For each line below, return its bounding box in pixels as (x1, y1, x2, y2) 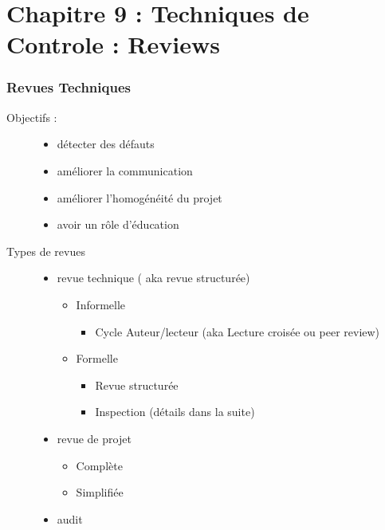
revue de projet (57, 430, 132, 446)
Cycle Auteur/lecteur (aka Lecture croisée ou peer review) (95, 323, 380, 340)
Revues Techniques (6, 77, 131, 97)
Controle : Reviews (6, 28, 220, 61)
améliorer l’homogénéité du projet (57, 189, 222, 206)
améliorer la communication (57, 162, 193, 179)
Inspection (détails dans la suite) (95, 403, 255, 420)
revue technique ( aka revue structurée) (57, 269, 250, 286)
